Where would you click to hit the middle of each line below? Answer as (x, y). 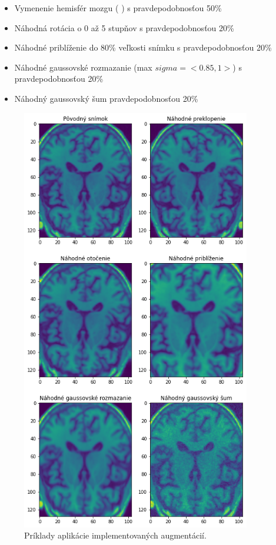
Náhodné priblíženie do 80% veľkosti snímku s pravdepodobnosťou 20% (143, 47)
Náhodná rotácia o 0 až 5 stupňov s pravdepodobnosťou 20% (124, 27)
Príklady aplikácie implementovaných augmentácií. (115, 535)
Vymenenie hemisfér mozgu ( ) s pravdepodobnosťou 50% (118, 8)
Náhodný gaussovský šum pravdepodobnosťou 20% (106, 98)
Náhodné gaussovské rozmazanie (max (83, 67)
